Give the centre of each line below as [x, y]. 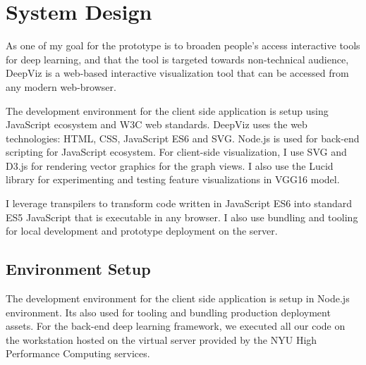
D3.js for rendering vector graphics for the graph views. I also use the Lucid [170, 165]
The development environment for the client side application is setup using [167, 110]
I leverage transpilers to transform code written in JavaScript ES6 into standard [179, 203]
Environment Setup [78, 269]
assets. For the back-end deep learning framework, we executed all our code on [176, 326]
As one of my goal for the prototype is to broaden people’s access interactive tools [183, 45]
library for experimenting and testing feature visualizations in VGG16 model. [173, 179]
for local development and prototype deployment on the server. [142, 231]
